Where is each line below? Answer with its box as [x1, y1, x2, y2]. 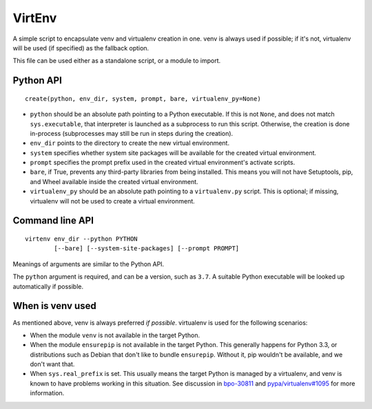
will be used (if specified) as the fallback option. [12, 43, 149, 52]
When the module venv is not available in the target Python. [30, 331, 200, 339]
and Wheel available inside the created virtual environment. [30, 177, 199, 186]
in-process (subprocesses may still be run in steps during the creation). [30, 129, 234, 137]
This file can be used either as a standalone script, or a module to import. [12, 57, 221, 65]
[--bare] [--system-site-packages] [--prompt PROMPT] [54, 245, 240, 252]
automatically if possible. [12, 282, 84, 290]
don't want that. [30, 360, 75, 368]
